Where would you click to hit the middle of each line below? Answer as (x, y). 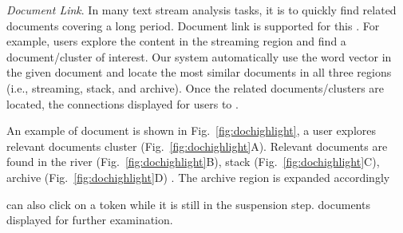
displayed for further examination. (90, 220)
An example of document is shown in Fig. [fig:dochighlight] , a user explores (192, 130)
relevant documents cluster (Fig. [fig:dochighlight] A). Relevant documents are (197, 146)
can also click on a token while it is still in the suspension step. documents (188, 204)
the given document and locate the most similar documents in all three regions (199, 72)
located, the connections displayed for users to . (122, 103)
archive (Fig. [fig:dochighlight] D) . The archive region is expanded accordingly (198, 177)
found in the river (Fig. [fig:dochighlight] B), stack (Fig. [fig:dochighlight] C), (193, 162)
